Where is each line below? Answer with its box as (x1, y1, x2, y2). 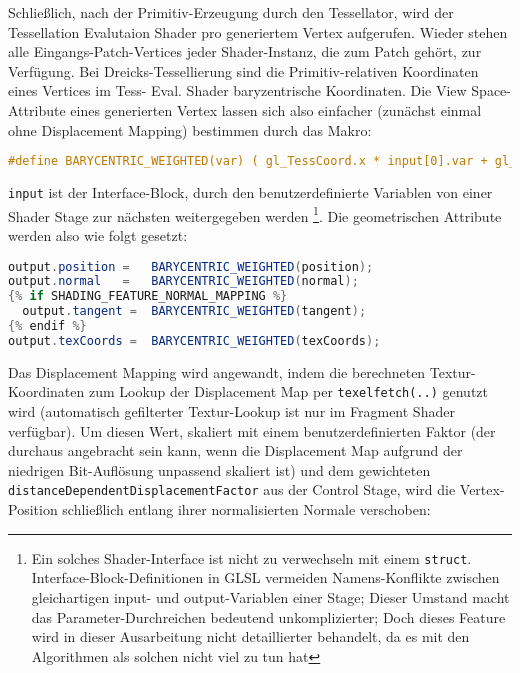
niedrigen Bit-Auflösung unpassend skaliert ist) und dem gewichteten (8, 459, 431, 480)
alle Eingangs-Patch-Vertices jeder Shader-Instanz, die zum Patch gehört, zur (8, 41, 482, 62)
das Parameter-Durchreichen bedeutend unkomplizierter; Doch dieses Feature (31, 606, 506, 627)
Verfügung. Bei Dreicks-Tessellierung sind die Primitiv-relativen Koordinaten (8, 60, 479, 81)
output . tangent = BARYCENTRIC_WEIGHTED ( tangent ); (22, 304, 367, 319)
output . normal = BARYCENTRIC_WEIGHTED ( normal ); (8, 274, 359, 289)
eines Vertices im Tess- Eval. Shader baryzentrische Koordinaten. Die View (8, 80, 467, 101)
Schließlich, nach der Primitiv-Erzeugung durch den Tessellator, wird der (8, 2, 454, 22)
